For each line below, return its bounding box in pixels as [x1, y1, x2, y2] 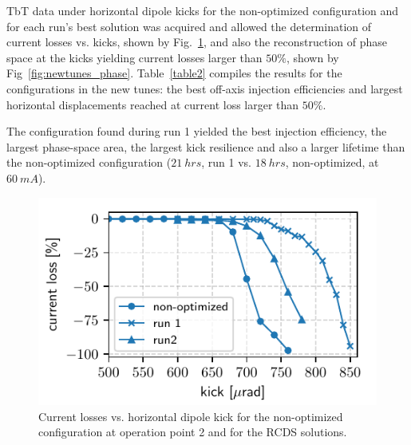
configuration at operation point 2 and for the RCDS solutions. [38, 423, 347, 440]
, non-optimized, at [285, 154, 379, 171]
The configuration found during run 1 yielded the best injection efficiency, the [6, 123, 387, 140]
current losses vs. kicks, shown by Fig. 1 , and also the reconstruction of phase [6, 33, 388, 50]
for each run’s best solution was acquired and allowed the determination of [6, 18, 372, 34]
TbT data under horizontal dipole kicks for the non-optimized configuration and [6, 2, 399, 18]
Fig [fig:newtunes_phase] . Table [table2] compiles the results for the [6, 65, 342, 81]
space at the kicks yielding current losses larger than [6, 49, 263, 65]
